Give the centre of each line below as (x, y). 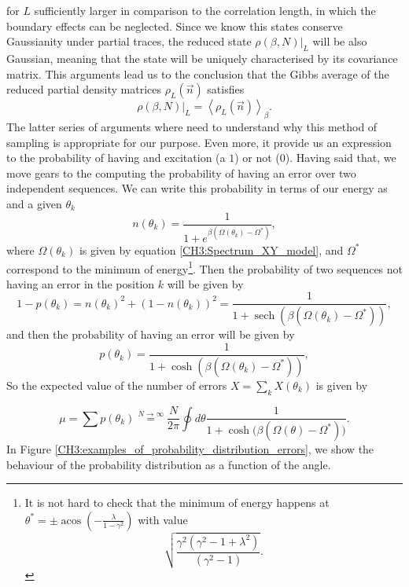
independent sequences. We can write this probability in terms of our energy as (197, 188)
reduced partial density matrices (84, 89)
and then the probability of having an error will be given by (151, 334)
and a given (34, 203)
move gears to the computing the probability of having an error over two (181, 172)
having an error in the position (81, 283)
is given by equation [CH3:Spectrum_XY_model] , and (211, 249)
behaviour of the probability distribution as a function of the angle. (169, 464)
